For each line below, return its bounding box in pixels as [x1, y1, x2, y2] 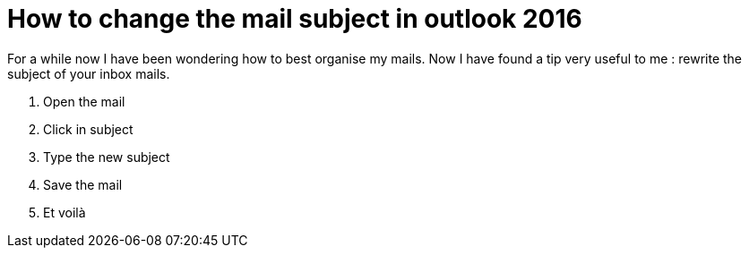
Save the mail [43, 176, 123, 192]
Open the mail [43, 93, 125, 109]
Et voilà [43, 204, 86, 220]
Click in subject [43, 121, 133, 137]
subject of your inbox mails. [7, 65, 170, 81]
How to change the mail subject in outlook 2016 [7, 4, 582, 34]
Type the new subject [43, 149, 170, 165]
